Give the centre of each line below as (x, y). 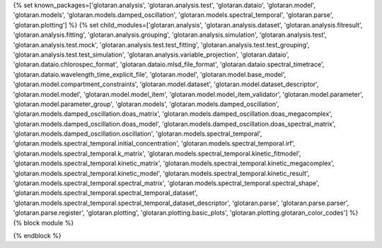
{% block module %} (44, 223)
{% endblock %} (37, 235)
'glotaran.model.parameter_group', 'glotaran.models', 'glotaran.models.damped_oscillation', (146, 104)
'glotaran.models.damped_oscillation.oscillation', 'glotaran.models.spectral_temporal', (138, 134)
